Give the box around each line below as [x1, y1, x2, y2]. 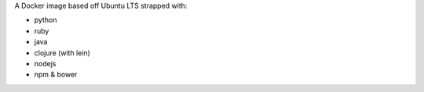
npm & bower [34, 70, 78, 80]
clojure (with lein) [34, 48, 90, 58]
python [34, 16, 57, 25]
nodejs [34, 58, 57, 68]
